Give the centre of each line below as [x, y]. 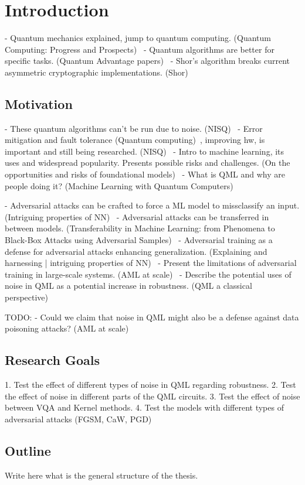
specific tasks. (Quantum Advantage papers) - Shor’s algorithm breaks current [148, 61]
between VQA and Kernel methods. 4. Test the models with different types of [144, 407]
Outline [28, 450]
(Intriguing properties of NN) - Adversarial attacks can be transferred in [137, 216]
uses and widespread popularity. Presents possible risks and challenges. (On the [148, 163]
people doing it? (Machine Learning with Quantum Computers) [119, 185]
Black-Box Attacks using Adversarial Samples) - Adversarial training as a [139, 240]
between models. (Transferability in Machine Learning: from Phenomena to [140, 228]
